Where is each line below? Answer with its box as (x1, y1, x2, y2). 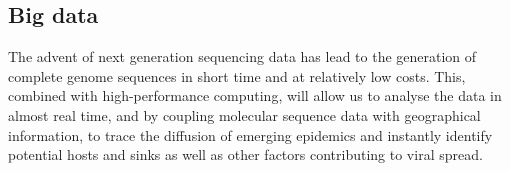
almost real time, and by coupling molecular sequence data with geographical (8, 104, 481, 125)
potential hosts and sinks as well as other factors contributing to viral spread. (8, 144, 483, 165)
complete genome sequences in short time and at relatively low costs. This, (8, 65, 466, 86)
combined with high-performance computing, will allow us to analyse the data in (8, 85, 502, 106)
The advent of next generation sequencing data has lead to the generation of (8, 46, 477, 67)
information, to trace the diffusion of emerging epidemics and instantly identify (8, 124, 493, 145)
